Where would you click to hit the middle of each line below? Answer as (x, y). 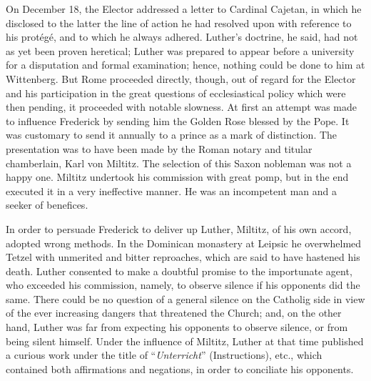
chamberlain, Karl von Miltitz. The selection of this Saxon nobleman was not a (179, 163)
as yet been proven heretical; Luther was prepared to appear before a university (180, 50)
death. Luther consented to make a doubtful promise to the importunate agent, (179, 271)
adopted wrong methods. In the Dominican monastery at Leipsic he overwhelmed (184, 243)
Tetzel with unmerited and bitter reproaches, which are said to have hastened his (183, 257)
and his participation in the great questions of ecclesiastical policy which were (176, 93)
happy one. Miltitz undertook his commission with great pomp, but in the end (177, 177)
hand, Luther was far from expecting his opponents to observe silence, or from (177, 327)
